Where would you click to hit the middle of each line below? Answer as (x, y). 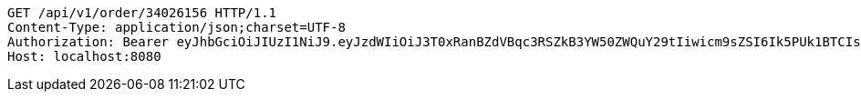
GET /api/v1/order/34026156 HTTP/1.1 (142, 13)
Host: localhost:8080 (84, 56)
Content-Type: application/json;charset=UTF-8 (176, 27)
